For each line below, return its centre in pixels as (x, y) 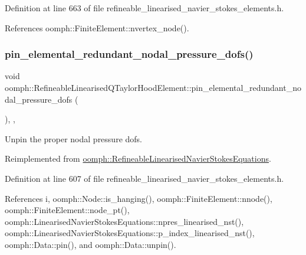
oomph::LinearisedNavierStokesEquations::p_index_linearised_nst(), (130, 233)
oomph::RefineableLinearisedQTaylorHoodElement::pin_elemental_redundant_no (153, 87)
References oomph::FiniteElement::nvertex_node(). (97, 27)
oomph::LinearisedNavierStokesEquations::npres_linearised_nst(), (124, 221)
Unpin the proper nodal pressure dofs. (73, 138)
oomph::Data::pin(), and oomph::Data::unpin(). (91, 244)
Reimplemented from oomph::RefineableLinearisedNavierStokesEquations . (138, 158)
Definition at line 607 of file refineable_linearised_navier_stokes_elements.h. (144, 178)
